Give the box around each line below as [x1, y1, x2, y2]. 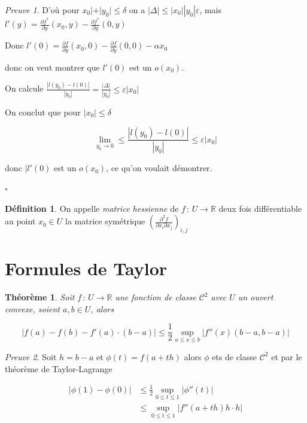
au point [5, 215, 36, 227]
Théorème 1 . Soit [5, 291, 75, 303]
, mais [199, 4, 222, 16]
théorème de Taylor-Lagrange [5, 362, 113, 375]
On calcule [5, 82, 44, 95]
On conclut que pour [5, 105, 81, 118]
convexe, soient [5, 302, 60, 315]
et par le [271, 350, 302, 363]
